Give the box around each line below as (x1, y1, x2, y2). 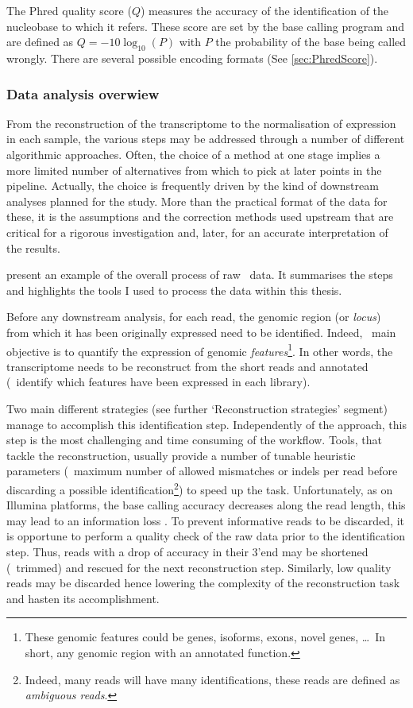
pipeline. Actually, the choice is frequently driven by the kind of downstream (6, 177, 379, 194)
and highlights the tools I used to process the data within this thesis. (6, 281, 342, 298)
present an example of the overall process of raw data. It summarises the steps (6, 266, 393, 283)
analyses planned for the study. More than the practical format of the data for (6, 192, 388, 209)
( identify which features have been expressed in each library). (6, 373, 311, 390)
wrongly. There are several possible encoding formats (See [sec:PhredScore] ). (6, 49, 378, 66)
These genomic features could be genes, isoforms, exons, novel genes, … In (25, 629, 386, 645)
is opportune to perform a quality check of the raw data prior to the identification (6, 528, 406, 544)
